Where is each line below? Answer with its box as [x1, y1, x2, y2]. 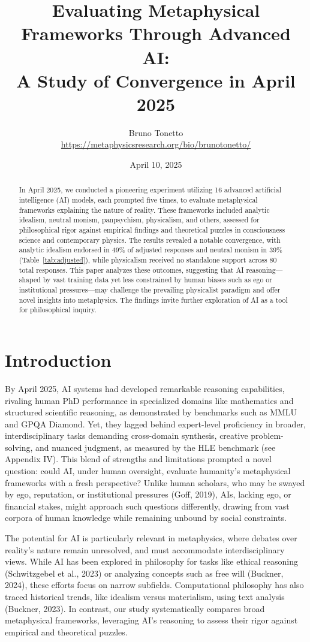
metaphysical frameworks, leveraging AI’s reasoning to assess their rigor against [5, 614, 298, 626]
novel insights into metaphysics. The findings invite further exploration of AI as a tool [19, 294, 288, 305]
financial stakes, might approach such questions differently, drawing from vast [5, 499, 290, 512]
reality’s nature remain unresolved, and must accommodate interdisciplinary [5, 543, 285, 556]
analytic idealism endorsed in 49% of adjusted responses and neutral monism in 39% [19, 245, 282, 255]
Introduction [5, 347, 112, 372]
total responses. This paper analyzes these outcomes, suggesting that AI [19, 264, 244, 275]
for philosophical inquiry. [19, 305, 97, 315]
